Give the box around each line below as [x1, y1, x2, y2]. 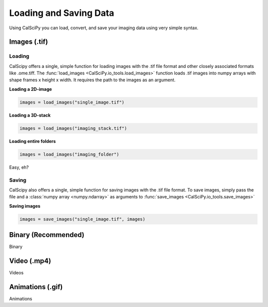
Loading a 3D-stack [9, 112, 51, 118]
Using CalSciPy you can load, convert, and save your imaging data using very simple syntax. [9, 25, 199, 31]
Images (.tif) [9, 38, 48, 46]
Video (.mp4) [9, 257, 52, 265]
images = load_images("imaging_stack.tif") [19, 125, 128, 131]
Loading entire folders [9, 138, 56, 144]
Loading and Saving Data [9, 7, 114, 18]
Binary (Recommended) [9, 231, 84, 239]
